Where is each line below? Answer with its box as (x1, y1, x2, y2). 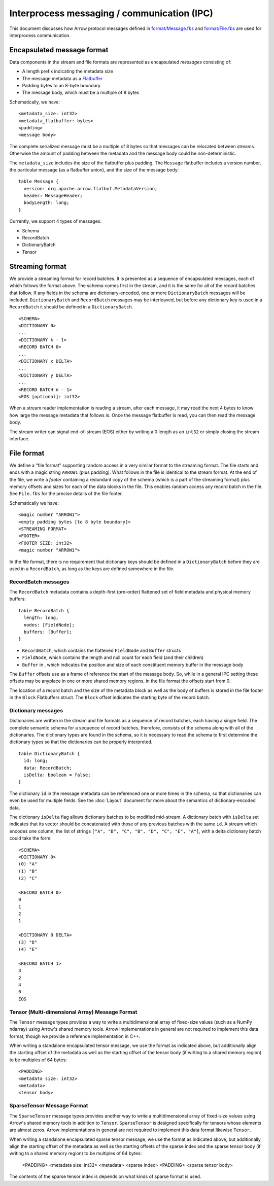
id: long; (23, 758, 48, 763)
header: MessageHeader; (23, 193, 83, 199)
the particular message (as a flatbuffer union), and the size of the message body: (9, 166, 179, 172)
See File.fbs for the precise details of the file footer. (9, 491, 123, 497)
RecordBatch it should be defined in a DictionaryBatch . (9, 304, 133, 310)
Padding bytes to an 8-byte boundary (22, 83, 101, 89)
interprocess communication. (9, 32, 71, 38)
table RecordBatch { (18, 608, 70, 613)
